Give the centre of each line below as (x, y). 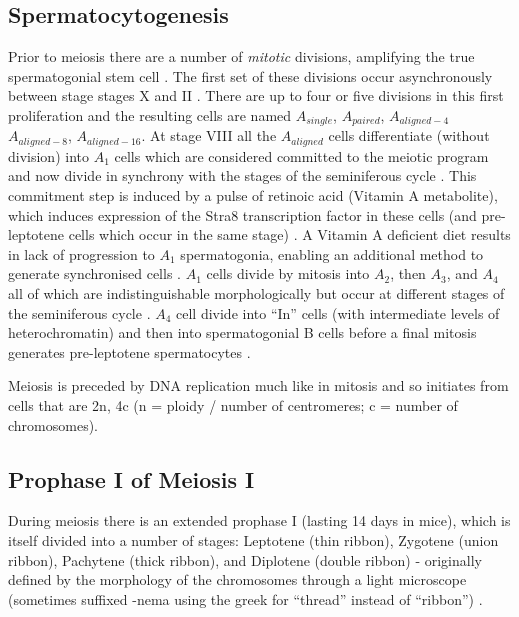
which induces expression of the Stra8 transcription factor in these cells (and (242, 214)
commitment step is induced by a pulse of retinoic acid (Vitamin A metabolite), (253, 195)
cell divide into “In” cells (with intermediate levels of (338, 312)
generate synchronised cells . (94, 273)
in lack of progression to (81, 253)
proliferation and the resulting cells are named (150, 114)
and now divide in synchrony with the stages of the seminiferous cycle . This (242, 175)
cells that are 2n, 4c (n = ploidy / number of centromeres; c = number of (233, 405)
